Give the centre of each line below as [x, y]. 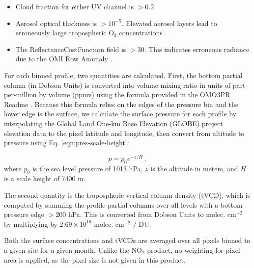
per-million [20, 94]
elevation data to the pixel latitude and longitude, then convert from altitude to [124, 133]
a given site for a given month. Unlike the [67, 250]
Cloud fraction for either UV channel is [74, 6]
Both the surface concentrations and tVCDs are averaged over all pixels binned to [127, 240]
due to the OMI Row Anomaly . [64, 59]
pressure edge [24, 214]
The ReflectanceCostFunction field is [71, 49]
